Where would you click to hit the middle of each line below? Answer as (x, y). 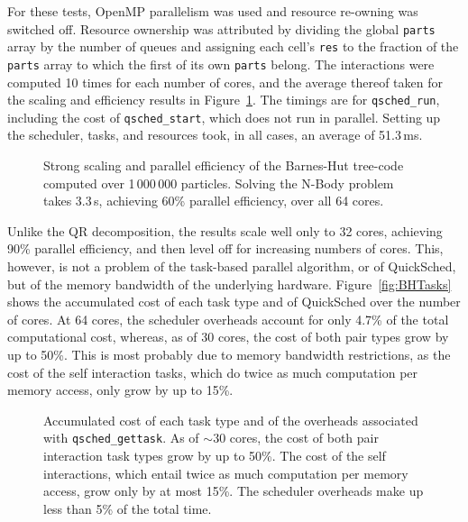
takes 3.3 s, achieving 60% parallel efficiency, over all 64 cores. (214, 201)
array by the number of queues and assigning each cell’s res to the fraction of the (233, 46)
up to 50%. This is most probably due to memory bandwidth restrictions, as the (229, 354)
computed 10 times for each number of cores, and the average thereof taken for (225, 82)
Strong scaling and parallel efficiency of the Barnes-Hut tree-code (224, 165)
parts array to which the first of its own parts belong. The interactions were (221, 64)
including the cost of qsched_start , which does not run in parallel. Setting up (224, 117)
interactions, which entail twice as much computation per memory (226, 473)
